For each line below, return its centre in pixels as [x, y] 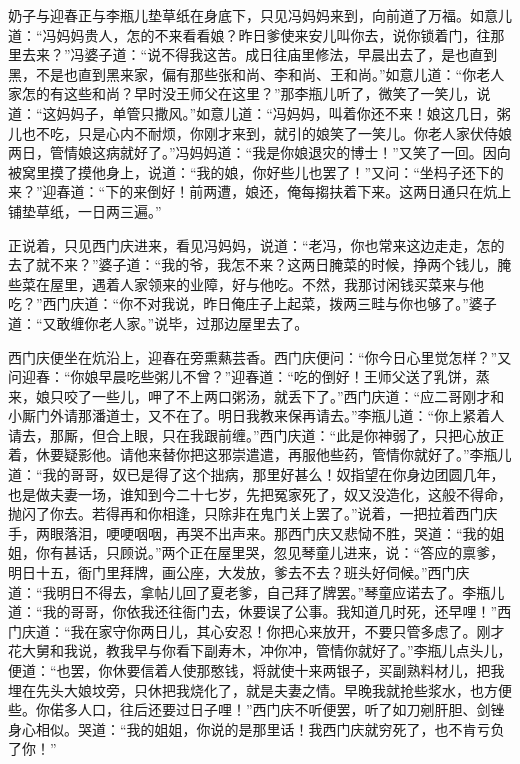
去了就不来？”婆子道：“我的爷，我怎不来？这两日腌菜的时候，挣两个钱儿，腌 [260, 264]
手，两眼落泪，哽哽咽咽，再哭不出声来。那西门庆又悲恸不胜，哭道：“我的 [249, 532]
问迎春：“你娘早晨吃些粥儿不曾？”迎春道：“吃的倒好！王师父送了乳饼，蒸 [249, 376]
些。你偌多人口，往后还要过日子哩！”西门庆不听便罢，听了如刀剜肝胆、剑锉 [256, 709]
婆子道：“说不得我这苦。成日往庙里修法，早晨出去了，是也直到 [291, 54]
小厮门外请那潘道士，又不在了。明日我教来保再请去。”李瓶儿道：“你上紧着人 [256, 415]
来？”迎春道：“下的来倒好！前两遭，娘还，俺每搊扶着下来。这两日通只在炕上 [260, 191]
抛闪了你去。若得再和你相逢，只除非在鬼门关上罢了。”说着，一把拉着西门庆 [253, 513]
